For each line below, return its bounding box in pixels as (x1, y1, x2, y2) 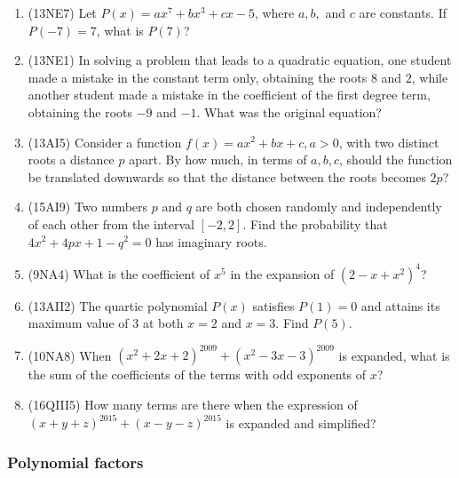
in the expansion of (230, 264, 335, 283)
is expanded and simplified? (226, 413, 376, 431)
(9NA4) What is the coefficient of (28, 264, 210, 283)
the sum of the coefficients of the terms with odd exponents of (28, 365, 367, 384)
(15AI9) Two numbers (28, 197, 148, 216)
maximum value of (28, 314, 129, 332)
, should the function (339, 150, 453, 169)
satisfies (252, 296, 295, 315)
